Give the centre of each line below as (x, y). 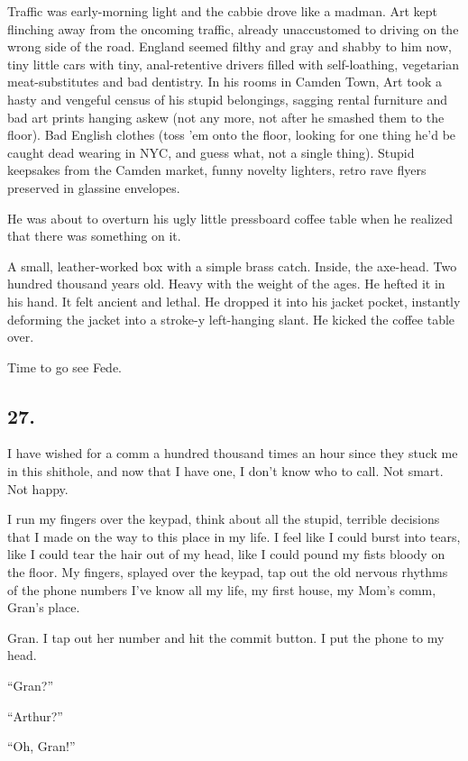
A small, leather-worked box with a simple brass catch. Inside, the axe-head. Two (232, 266)
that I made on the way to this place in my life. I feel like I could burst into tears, (234, 536)
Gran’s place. (44, 607)
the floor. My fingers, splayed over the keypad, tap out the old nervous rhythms (228, 572)
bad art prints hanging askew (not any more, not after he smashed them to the (226, 117)
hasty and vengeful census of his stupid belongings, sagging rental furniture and (227, 99)
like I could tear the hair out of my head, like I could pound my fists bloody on (226, 554)
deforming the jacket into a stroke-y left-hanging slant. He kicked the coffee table (231, 319)
